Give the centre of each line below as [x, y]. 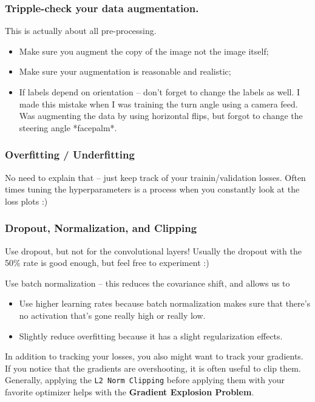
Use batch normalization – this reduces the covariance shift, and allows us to [147, 283]
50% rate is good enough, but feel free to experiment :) [107, 263]
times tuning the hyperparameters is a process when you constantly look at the [152, 189]
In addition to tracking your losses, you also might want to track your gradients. [154, 356]
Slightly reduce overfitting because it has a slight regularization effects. [151, 336]
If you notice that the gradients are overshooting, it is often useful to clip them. [153, 368]
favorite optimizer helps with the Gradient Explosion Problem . [130, 392]
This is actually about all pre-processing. [81, 31]
